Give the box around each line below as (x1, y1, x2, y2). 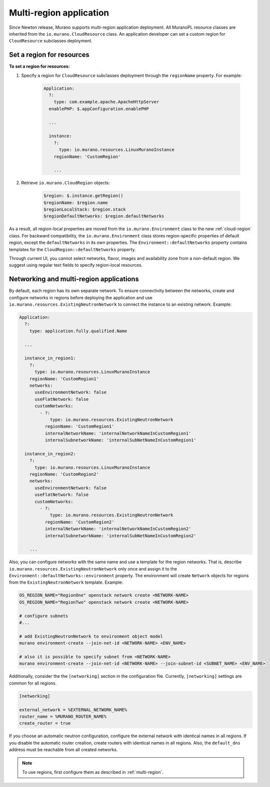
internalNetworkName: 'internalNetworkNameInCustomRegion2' (44, 526, 192, 531)
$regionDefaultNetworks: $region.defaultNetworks (43, 214, 164, 219)
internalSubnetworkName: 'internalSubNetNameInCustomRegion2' (44, 533, 197, 538)
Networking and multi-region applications (9, 275, 139, 283)
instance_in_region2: (24, 451, 76, 456)
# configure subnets (19, 613, 68, 619)
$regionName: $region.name (43, 200, 108, 205)
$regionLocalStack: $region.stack (43, 207, 126, 212)
